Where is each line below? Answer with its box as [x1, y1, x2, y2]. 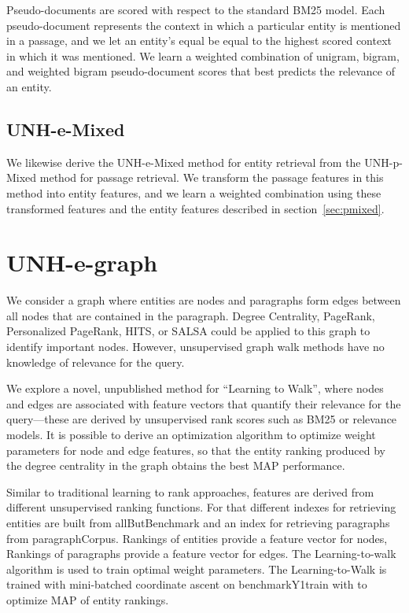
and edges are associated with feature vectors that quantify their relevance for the [6, 395, 401, 412]
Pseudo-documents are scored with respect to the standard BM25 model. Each [6, 2, 385, 17]
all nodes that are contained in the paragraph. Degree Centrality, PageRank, [6, 307, 375, 323]
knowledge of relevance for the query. [6, 353, 185, 370]
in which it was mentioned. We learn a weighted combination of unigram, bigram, [6, 47, 400, 64]
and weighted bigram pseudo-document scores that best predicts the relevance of [6, 63, 396, 79]
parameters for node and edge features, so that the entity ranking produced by [6, 441, 385, 458]
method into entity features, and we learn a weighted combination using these [6, 184, 381, 201]
